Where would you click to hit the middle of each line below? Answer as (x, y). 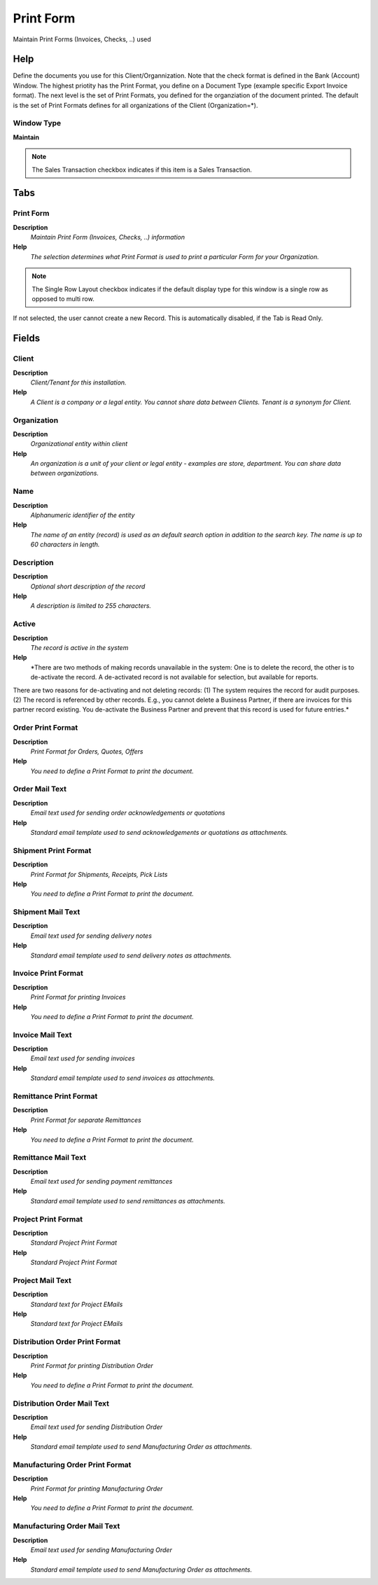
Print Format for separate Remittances (86, 1120)
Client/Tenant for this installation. (78, 382)
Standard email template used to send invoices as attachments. (122, 1078)
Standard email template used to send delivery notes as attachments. (131, 955)
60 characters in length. (65, 545)
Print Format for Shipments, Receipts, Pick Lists (99, 874)
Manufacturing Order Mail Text (66, 1526)
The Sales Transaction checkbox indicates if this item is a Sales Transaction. (142, 169)
